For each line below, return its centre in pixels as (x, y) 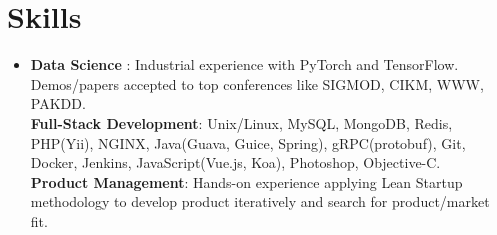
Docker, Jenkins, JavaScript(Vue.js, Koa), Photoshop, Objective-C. (235, 162)
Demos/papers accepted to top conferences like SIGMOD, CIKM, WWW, (257, 83)
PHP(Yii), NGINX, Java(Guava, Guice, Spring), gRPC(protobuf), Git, (248, 142)
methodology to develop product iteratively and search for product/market (260, 201)
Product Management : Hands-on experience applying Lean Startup (246, 181)
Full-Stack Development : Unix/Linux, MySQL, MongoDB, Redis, (241, 122)
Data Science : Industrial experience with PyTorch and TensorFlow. (244, 64)
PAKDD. (58, 103)
